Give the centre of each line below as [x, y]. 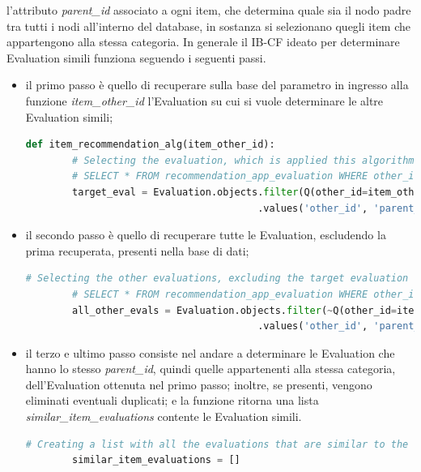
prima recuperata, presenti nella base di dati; [137, 250]
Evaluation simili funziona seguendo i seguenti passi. [136, 57]
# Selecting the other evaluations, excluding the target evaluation [217, 279]
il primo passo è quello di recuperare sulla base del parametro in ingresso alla [217, 85]
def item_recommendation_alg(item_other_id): [150, 145]
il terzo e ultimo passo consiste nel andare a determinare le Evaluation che [210, 352]
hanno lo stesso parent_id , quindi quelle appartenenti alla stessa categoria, [210, 369]
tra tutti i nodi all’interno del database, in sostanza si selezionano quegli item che [209, 26]
